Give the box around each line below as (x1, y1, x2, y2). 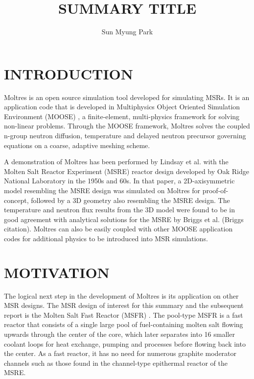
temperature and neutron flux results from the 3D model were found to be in (4, 204, 235, 215)
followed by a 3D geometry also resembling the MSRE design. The (31, 195, 230, 205)
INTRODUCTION (4, 63, 134, 83)
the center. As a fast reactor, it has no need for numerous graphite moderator (4, 348, 237, 358)
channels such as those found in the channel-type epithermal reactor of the (4, 357, 228, 368)
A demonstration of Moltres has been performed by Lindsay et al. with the (4, 156, 229, 167)
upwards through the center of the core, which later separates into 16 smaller (4, 329, 235, 339)
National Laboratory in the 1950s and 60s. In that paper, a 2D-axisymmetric (4, 176, 235, 186)
